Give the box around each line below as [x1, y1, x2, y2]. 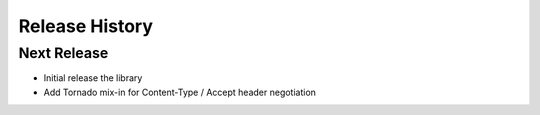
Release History [18, 15, 154, 37]
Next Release [18, 44, 109, 62]
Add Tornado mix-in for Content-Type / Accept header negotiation [43, 86, 317, 98]
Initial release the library [43, 72, 143, 84]
